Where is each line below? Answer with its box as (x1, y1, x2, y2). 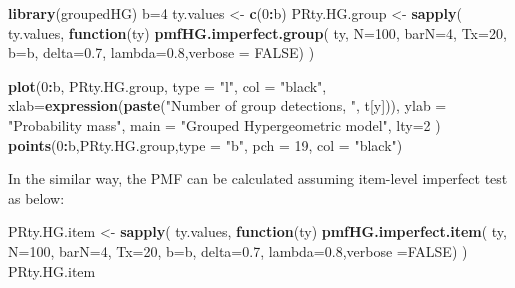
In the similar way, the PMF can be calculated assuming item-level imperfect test (8, 168, 508, 189)
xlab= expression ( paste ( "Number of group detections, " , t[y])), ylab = (8, 95, 447, 116)
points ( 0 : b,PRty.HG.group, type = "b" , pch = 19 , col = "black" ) (8, 134, 403, 155)
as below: (8, 187, 65, 208)
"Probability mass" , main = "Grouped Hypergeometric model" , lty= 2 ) (8, 114, 441, 135)
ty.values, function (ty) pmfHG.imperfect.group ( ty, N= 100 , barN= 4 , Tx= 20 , (8, 22, 507, 43)
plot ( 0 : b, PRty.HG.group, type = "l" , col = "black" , (8, 75, 327, 96)
